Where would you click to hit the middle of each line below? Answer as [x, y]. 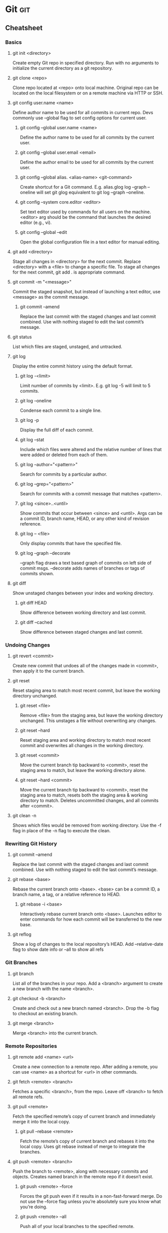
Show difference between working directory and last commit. [83, 612]
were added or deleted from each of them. [64, 455]
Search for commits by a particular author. [63, 474]
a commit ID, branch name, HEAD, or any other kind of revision [85, 518]
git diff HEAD [33, 602]
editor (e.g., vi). [36, 222]
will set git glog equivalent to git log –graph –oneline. [91, 192]
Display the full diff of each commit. [57, 430]
